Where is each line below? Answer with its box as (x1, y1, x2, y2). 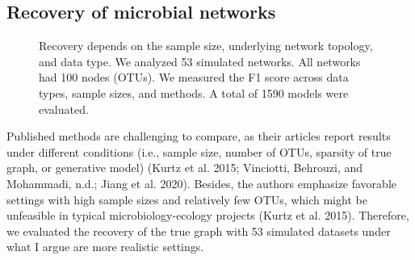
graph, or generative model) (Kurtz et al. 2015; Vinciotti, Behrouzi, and (6, 159, 363, 176)
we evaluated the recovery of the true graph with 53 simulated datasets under (6, 222, 391, 239)
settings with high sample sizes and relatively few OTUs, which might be (6, 191, 367, 208)
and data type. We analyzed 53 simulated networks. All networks (39, 52, 361, 69)
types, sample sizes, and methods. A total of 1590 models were (39, 84, 349, 101)
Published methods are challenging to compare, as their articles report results (6, 128, 391, 145)
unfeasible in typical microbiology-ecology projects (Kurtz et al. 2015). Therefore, (6, 207, 409, 224)
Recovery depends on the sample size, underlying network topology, (39, 37, 373, 54)
